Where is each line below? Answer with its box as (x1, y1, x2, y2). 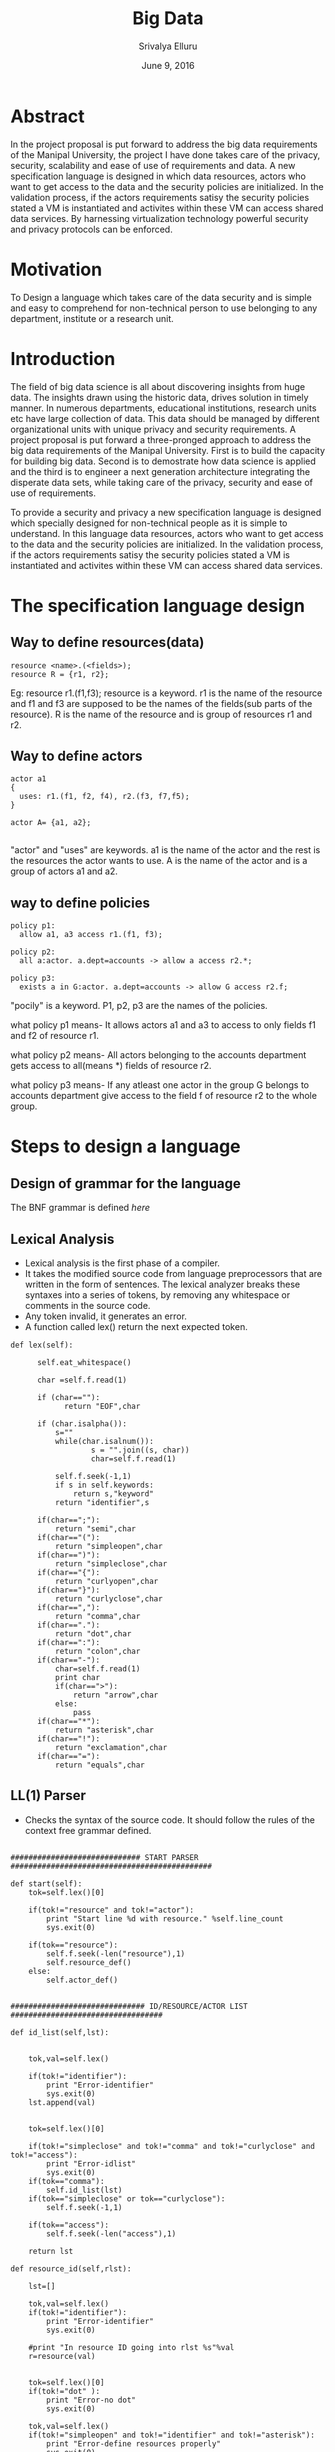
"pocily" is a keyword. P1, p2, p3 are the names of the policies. (10, 1000, 268, 1012)
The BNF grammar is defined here (10, 1202, 151, 1214)
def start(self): (10, 1878, 83, 1889)
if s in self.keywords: (54, 1480, 155, 1490)
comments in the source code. (24, 1300, 151, 1311)
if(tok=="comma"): (28, 2176, 105, 2186)
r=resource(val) (28, 2351, 97, 2361)
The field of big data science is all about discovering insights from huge (10, 380, 306, 392)
